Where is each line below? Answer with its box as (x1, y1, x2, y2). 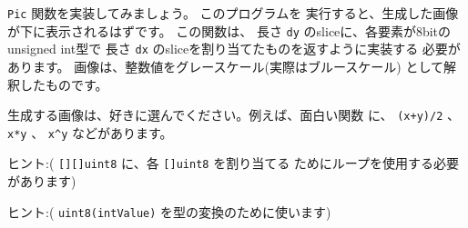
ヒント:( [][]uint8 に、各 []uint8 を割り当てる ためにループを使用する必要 (7, 154, 459, 173)
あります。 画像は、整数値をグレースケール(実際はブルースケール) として (7, 56, 443, 75)
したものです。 (19, 74, 108, 94)
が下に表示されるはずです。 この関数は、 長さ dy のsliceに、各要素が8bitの (7, 21, 452, 40)
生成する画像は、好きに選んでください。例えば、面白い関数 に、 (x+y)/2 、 (7, 105, 460, 124)
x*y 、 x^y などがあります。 (7, 123, 173, 142)
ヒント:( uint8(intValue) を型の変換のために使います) (7, 202, 331, 221)
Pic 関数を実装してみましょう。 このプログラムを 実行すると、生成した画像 (7, 4, 459, 22)
